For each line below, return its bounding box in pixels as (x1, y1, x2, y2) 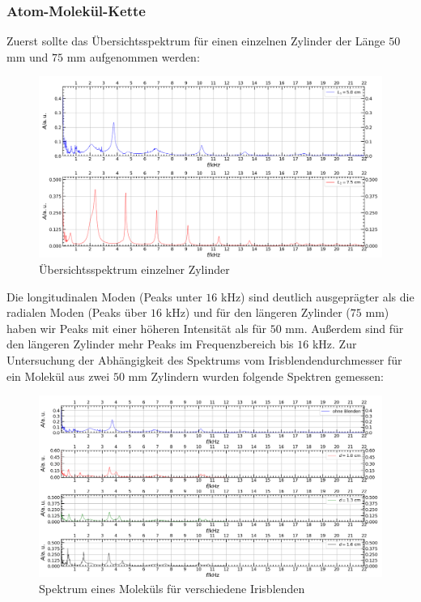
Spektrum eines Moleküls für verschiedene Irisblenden (39, 579, 305, 596)
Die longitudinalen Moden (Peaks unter (6, 288, 202, 305)
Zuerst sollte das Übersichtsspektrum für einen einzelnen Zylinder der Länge (6, 32, 385, 49)
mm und (6, 48, 49, 65)
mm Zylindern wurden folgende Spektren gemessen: (128, 367, 384, 384)
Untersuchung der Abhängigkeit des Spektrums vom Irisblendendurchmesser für (6, 351, 402, 368)
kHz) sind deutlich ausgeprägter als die (220, 288, 415, 305)
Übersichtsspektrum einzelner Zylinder (39, 261, 230, 277)
